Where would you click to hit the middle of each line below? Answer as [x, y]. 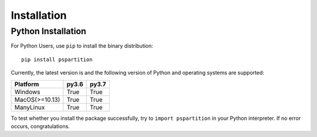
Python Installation [48, 31]
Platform [27, 84]
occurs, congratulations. [40, 126]
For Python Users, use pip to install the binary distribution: [82, 46]
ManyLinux [30, 107]
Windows [27, 92]
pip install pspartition [57, 59]
